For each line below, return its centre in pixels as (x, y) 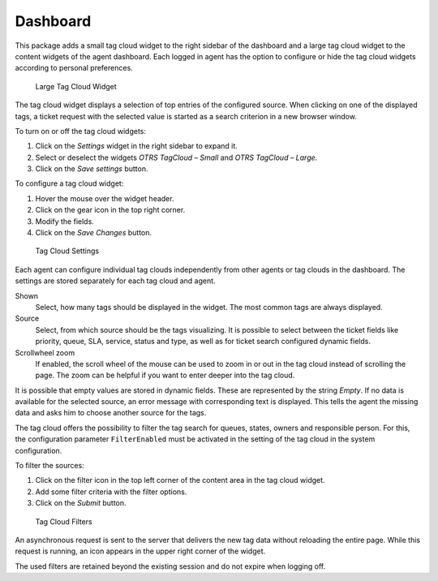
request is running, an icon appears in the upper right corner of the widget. (140, 551)
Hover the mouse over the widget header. (105, 198)
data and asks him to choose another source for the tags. (111, 413)
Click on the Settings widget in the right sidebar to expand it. (137, 146)
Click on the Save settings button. (92, 169)
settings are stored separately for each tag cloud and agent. (115, 281)
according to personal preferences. (74, 68)
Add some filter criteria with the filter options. (111, 492)
